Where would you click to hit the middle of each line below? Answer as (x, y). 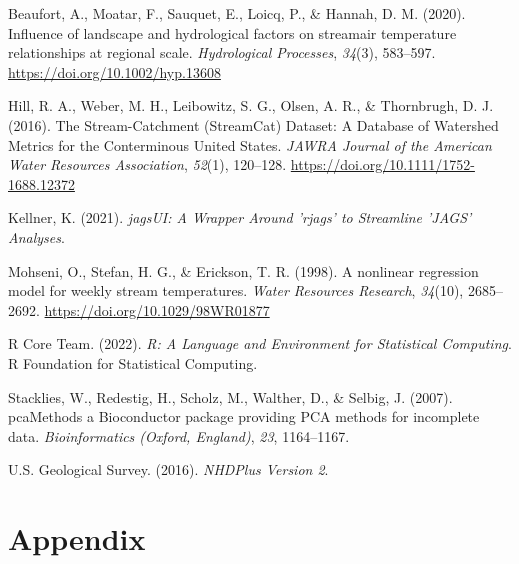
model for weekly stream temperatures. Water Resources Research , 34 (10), (236, 290)
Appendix (77, 538)
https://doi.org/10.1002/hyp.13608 (114, 71)
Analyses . (36, 236)
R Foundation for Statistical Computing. (133, 362)
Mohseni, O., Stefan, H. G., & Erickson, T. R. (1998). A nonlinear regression (243, 270)
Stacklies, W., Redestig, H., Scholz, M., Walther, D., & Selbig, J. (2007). (230, 396)
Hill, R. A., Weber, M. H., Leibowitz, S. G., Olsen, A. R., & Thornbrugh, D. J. (251, 105)
